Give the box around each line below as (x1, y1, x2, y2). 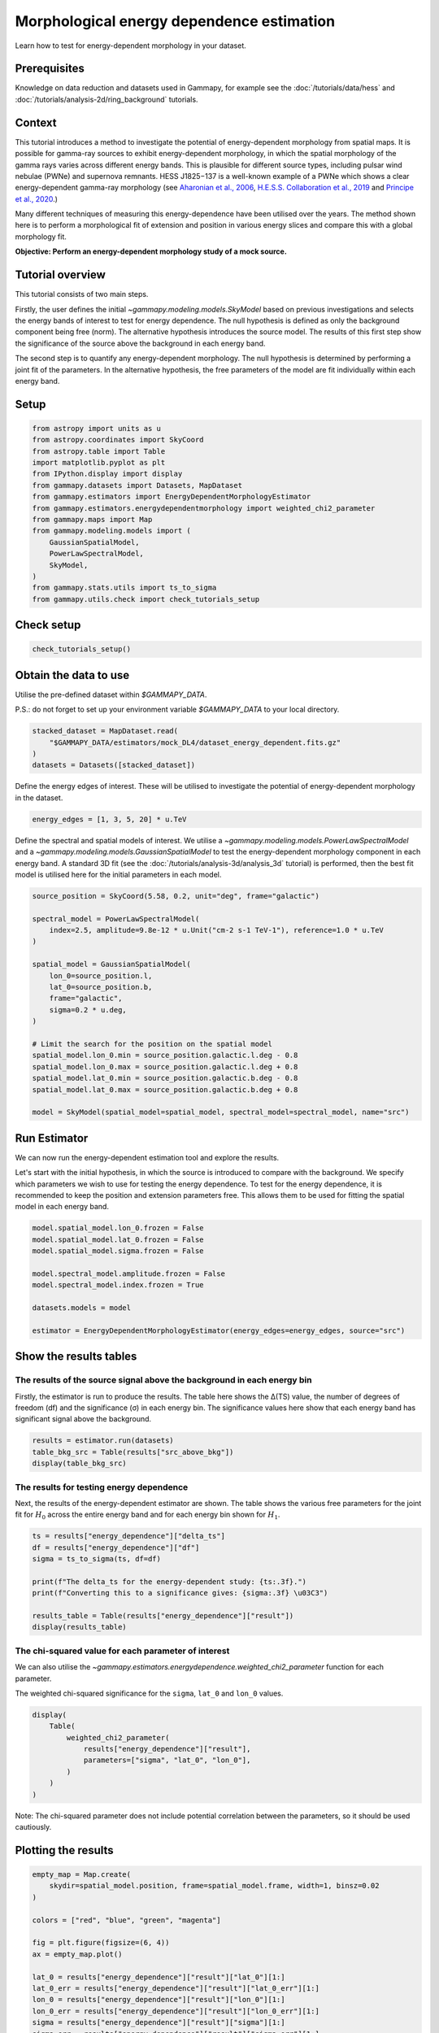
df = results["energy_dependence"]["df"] (32, 1543, 200, 1552)
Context (15, 115, 57, 129)
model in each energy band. (15, 1202, 110, 1212)
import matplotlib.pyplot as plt (32, 458, 166, 468)
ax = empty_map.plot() (32, 1949, 123, 1959)
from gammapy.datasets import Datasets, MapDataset (32, 481, 243, 490)
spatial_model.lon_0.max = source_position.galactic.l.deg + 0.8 (32, 1062, 298, 1071)
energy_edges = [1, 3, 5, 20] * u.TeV (32, 814, 187, 824)
